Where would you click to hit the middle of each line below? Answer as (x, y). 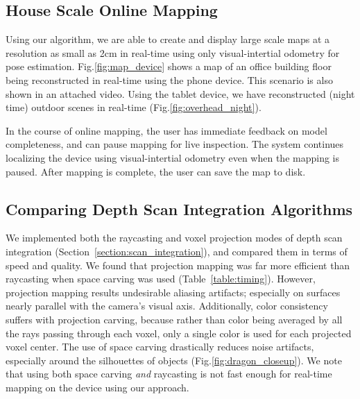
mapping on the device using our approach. (97, 387)
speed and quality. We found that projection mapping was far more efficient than (178, 265)
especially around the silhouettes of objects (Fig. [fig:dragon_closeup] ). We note (174, 360)
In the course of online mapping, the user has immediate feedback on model (166, 130)
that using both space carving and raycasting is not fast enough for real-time (169, 374)
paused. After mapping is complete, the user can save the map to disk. (156, 171)
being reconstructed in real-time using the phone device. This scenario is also (169, 79)
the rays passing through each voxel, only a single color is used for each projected (179, 333)
